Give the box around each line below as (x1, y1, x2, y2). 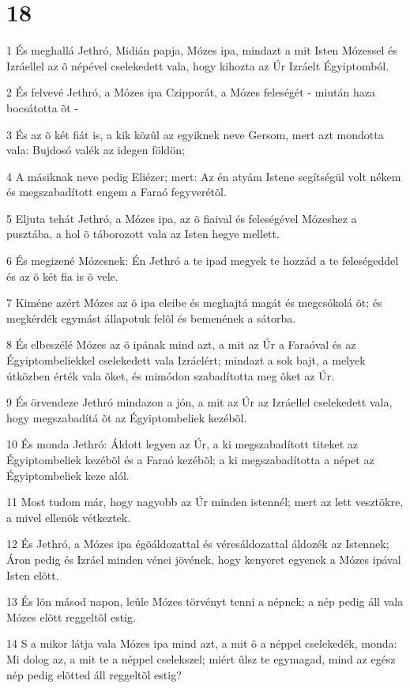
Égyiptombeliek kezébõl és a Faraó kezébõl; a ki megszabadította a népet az (6, 452, 374, 467)
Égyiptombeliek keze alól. (6, 467, 130, 483)
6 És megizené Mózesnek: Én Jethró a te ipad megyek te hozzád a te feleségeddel (6, 252, 399, 269)
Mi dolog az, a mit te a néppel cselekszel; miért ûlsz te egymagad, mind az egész (6, 650, 396, 667)
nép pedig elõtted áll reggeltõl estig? (6, 666, 182, 682)
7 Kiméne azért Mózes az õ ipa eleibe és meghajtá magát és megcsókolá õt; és (6, 294, 382, 311)
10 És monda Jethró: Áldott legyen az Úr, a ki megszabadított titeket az (6, 436, 359, 452)
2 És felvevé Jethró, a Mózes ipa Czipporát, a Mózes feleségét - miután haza (6, 84, 375, 100)
